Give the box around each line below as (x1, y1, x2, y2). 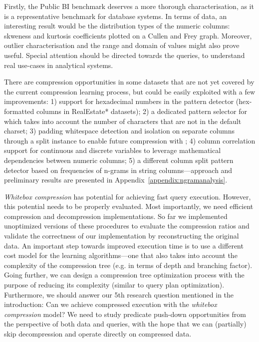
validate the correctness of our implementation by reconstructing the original (4, 230, 239, 241)
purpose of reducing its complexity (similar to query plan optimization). (4, 279, 225, 290)
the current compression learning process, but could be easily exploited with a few (4, 86, 256, 96)
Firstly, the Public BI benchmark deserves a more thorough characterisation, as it (4, 1, 254, 11)
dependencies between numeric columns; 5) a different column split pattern (4, 154, 234, 165)
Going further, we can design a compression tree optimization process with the (4, 269, 245, 280)
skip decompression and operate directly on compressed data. (4, 328, 192, 338)
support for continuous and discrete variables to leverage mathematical (4, 145, 221, 155)
